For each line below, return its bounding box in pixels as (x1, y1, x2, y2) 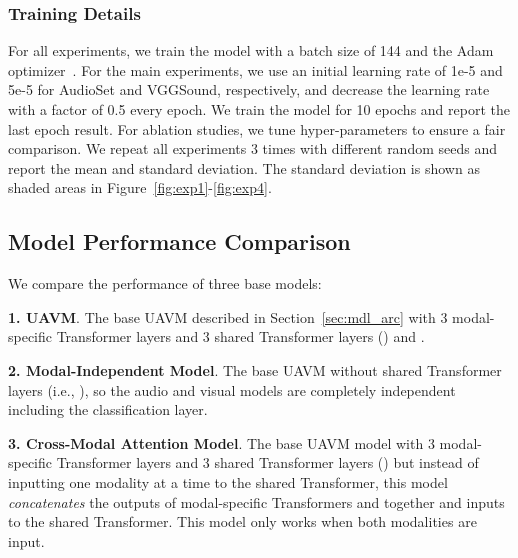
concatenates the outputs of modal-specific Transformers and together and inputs (8, 491, 505, 512)
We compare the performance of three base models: (8, 273, 322, 294)
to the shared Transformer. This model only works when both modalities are (8, 511, 477, 532)
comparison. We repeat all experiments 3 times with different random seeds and (8, 138, 497, 159)
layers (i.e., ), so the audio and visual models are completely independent (8, 379, 456, 400)
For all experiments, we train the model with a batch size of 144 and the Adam (8, 40, 494, 61)
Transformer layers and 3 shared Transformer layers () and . (56, 326, 425, 347)
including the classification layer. (8, 399, 208, 420)
